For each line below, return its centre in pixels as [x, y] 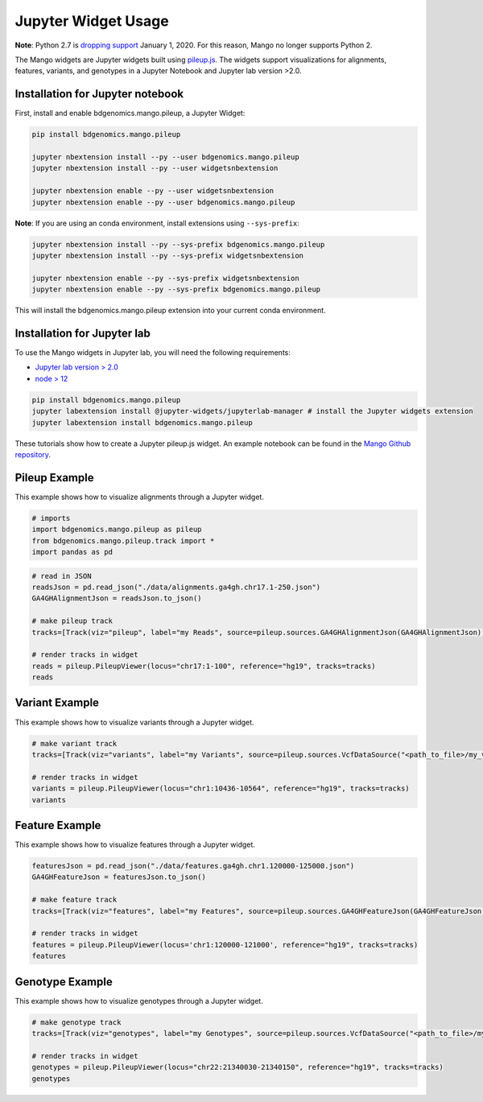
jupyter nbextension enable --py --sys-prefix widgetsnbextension [165, 278]
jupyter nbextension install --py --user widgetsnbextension [155, 168]
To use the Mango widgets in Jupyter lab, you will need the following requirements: [153, 352]
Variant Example [57, 703]
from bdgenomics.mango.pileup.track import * [123, 541]
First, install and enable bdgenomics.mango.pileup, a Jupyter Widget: [130, 114]
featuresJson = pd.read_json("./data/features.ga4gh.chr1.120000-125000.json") [193, 866]
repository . [33, 454]
